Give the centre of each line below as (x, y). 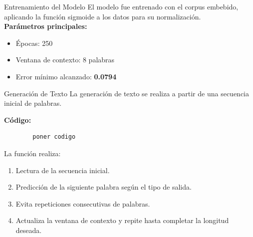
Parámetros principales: (46, 26)
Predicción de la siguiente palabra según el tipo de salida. (104, 187)
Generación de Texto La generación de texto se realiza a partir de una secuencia (126, 93)
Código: (18, 119)
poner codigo (54, 137)
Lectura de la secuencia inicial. (63, 170)
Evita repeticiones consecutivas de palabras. (83, 203)
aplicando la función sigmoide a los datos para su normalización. (103, 16)
